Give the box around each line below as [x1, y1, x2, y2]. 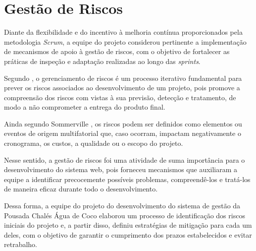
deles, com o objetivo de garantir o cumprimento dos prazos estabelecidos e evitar [4, 229, 252, 240]
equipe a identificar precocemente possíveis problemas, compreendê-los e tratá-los [4, 174, 251, 184]
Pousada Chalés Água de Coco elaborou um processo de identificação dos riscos [4, 210, 245, 220]
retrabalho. [4, 239, 37, 250]
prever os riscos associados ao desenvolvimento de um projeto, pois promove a [4, 82, 240, 93]
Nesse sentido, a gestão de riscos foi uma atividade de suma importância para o [4, 154, 245, 165]
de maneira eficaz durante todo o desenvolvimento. [4, 184, 158, 194]
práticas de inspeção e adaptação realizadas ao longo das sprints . [4, 56, 201, 66]
